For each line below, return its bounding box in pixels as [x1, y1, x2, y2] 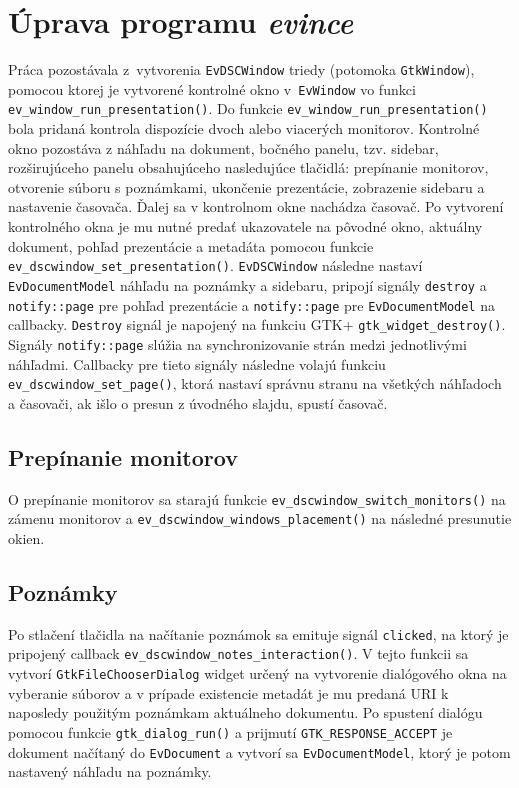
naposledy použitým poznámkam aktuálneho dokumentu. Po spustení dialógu [8, 702, 483, 723]
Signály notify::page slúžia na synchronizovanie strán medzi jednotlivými [8, 333, 467, 354]
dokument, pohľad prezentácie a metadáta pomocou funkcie [8, 235, 374, 256]
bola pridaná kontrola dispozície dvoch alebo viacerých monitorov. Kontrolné [8, 118, 480, 139]
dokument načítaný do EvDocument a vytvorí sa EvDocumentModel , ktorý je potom [8, 741, 511, 762]
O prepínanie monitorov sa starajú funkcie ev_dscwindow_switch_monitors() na [8, 488, 506, 509]
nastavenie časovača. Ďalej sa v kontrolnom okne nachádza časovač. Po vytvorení [8, 196, 504, 217]
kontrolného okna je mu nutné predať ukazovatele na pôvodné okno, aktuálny [8, 216, 483, 237]
